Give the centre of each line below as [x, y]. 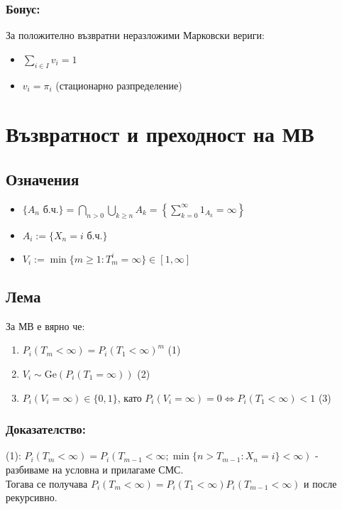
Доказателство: [46, 429]
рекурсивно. [32, 497]
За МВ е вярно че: [45, 325]
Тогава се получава [47, 483]
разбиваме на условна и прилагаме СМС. [95, 469]
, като [129, 397]
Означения [43, 179]
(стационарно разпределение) [119, 85]
